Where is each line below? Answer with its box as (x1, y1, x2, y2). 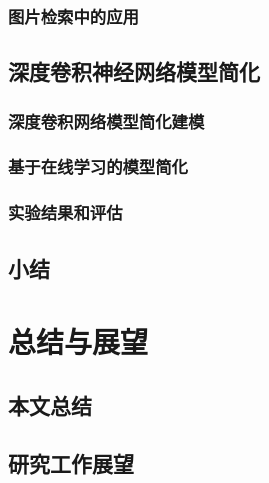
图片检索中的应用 (8, 3, 139, 28)
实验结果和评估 (8, 200, 123, 225)
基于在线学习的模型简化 (8, 154, 188, 179)
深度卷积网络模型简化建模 (8, 108, 205, 133)
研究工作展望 (8, 448, 134, 479)
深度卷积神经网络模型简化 (8, 56, 260, 87)
